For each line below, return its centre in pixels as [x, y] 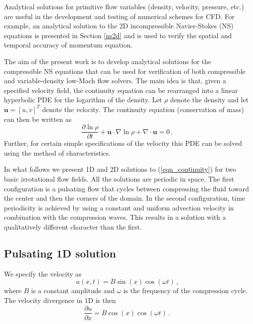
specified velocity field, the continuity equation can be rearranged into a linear [121, 90]
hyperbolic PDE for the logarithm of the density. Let [83, 100]
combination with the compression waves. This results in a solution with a [115, 217]
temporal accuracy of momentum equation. [68, 45]
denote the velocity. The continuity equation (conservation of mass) [143, 109]
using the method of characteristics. [57, 152]
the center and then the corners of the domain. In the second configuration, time [125, 198]
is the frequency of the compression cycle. [185, 290]
